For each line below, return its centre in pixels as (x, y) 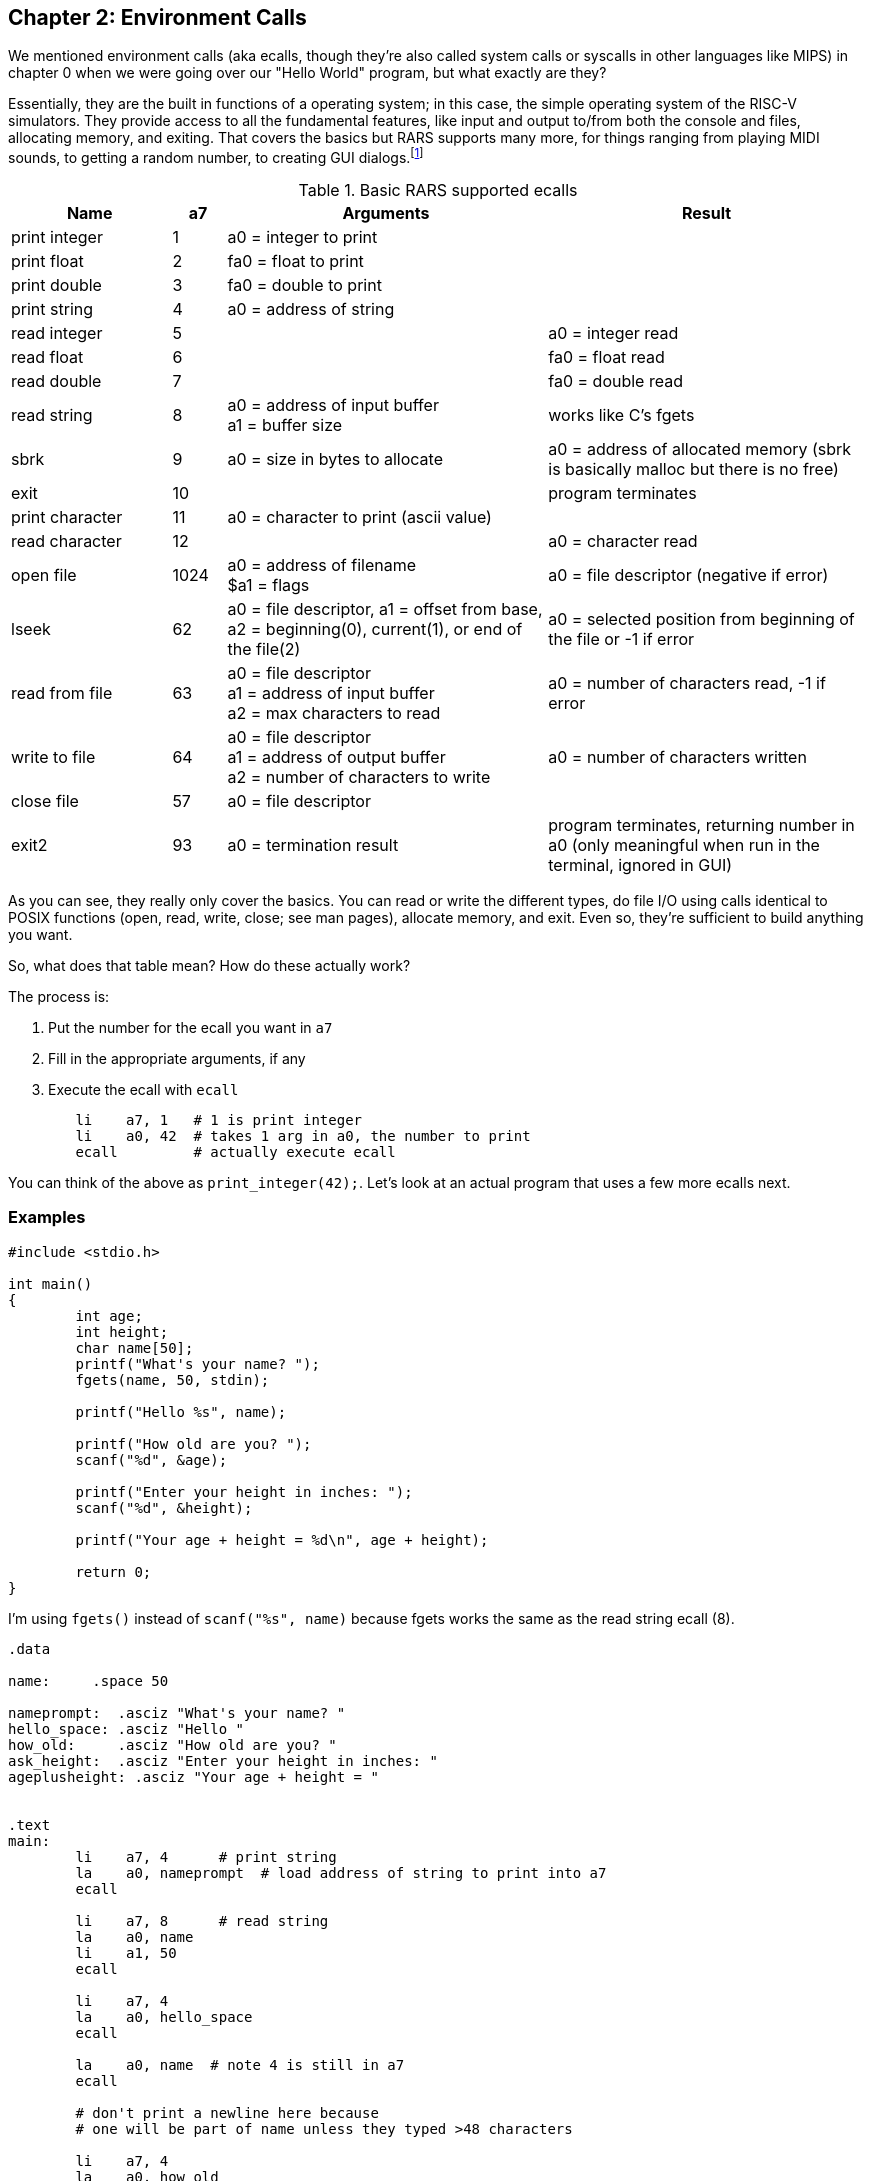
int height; (122, 1331)
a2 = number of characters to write (359, 777)
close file (45, 801)
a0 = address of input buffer (333, 405)
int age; (109, 1315)
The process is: (59, 997)
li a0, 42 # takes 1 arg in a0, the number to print (303, 1136)
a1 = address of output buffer (336, 757)
